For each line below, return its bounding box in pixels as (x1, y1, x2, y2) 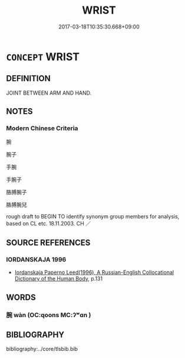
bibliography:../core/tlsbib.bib (6, 346, 78, 353)
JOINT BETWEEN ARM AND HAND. (6, 89, 92, 96)
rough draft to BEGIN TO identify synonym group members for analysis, (6, 213, 180, 220)
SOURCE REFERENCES (6, 237, 91, 247)
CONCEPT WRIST (6, 50, 80, 63)
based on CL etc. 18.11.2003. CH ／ (6, 220, 91, 227)
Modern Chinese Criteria (6, 124, 78, 133)
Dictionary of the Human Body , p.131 (14, 275, 103, 282)
